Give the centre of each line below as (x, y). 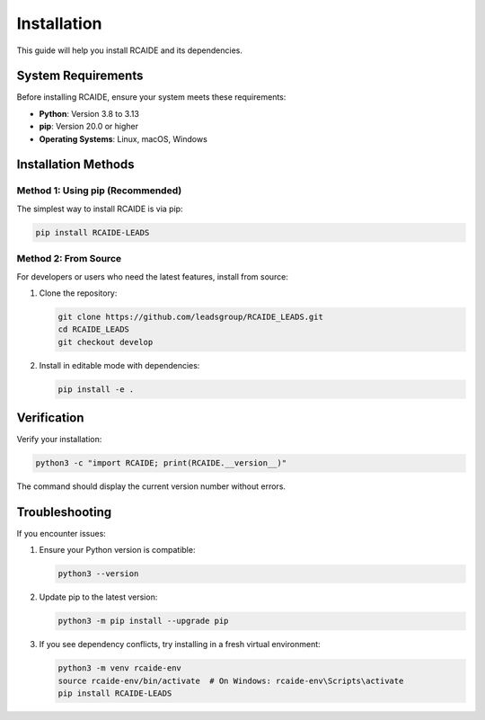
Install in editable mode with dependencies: (119, 365)
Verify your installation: (59, 440)
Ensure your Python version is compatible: (117, 550)
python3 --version (98, 574)
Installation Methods (75, 165)
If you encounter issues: (62, 533)
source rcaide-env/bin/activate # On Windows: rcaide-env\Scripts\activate (231, 680)
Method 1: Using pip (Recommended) (99, 191)
